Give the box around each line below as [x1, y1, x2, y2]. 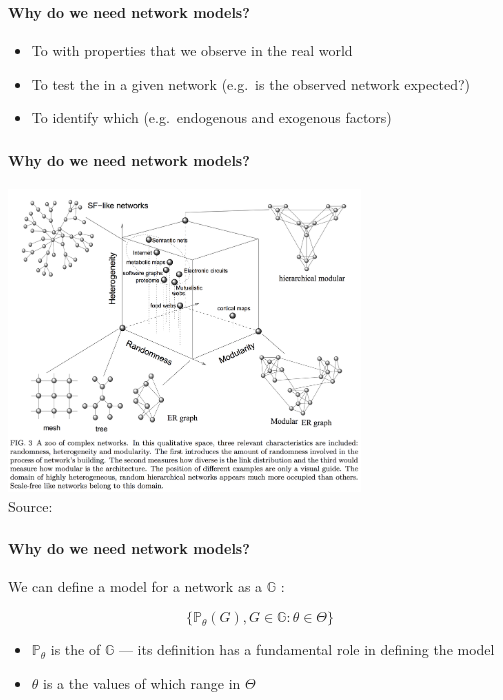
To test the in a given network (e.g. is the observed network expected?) [31, 73, 470, 94]
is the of [50, 639, 101, 660]
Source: [8, 495, 53, 516]
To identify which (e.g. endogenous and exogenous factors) [31, 107, 392, 128]
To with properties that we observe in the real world [31, 40, 353, 61]
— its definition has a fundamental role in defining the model [118, 639, 495, 660]
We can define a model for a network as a [8, 576, 263, 597]
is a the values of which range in [43, 672, 241, 693]
